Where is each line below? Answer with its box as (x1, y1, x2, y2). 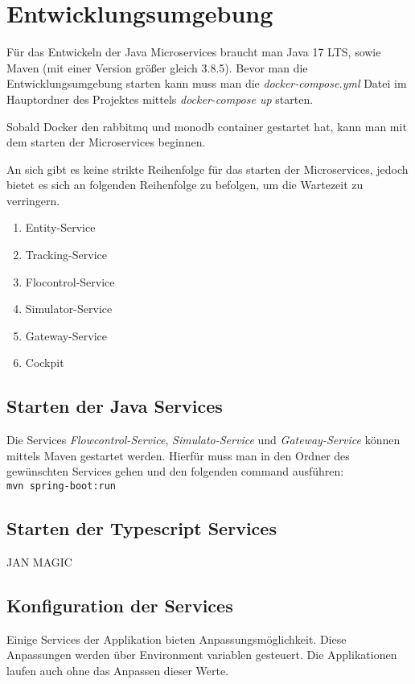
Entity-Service (25, 219, 96, 236)
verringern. (6, 192, 60, 208)
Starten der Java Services (6, 394, 223, 418)
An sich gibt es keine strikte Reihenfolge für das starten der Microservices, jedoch (6, 160, 409, 177)
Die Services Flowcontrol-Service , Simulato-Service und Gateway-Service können (6, 431, 401, 448)
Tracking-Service (25, 246, 107, 263)
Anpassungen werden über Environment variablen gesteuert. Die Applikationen (6, 646, 397, 663)
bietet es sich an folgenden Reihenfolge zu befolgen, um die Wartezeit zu (6, 176, 364, 193)
